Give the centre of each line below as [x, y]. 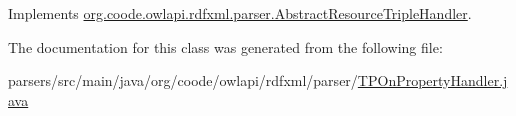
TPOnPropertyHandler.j [432, 80]
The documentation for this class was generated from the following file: [225, 46]
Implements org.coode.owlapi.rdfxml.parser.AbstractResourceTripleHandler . [240, 13]
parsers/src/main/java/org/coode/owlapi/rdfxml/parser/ [183, 80]
